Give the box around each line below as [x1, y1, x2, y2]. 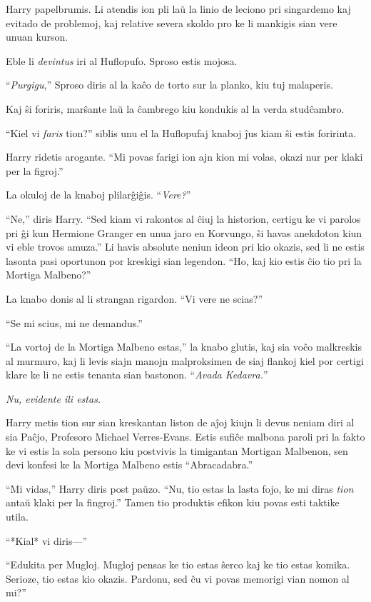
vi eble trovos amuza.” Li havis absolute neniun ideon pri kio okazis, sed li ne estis [6, 239, 365, 254]
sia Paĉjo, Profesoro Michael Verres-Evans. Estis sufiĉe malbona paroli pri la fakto [6, 429, 365, 444]
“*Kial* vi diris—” [6, 533, 88, 548]
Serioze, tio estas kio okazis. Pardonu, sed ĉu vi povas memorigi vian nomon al [6, 571, 350, 586]
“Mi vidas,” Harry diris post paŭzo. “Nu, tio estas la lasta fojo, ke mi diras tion [6, 481, 354, 496]
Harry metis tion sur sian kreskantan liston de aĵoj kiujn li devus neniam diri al [6, 415, 355, 430]
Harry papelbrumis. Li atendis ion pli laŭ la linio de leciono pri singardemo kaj [6, 1, 351, 16]
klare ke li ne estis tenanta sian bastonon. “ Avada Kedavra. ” [6, 367, 268, 382]
